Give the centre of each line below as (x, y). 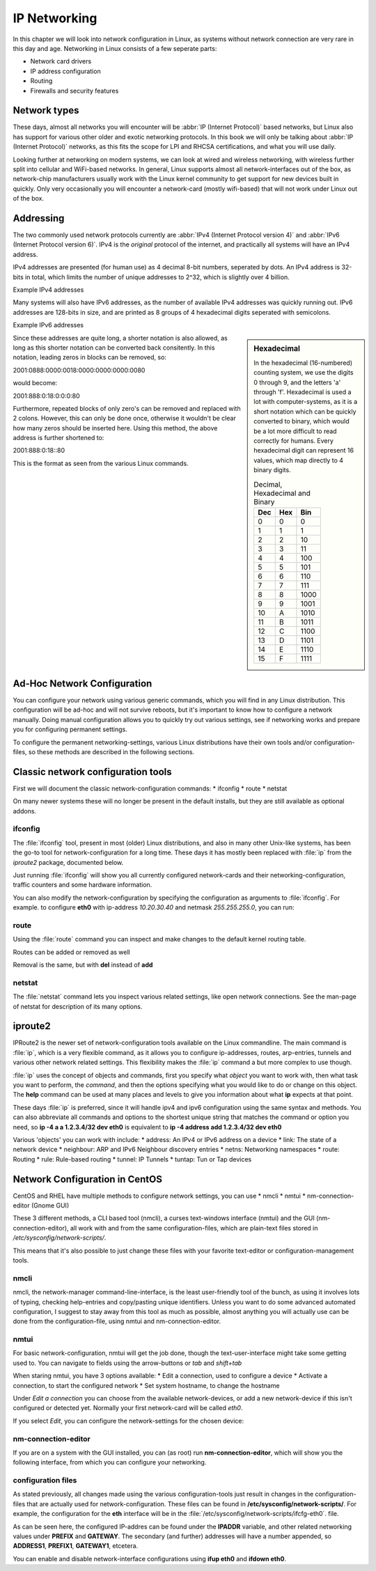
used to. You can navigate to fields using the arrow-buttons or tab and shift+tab (127, 1363)
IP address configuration (65, 71)
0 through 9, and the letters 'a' (297, 382)
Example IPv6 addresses (48, 325)
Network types (46, 110)
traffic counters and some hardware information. (83, 885)
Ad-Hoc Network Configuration (83, 683)
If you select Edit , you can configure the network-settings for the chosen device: (128, 1421)
